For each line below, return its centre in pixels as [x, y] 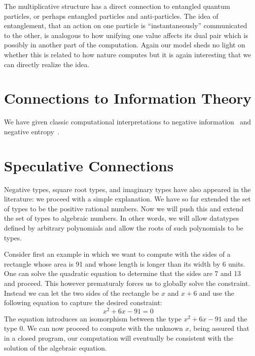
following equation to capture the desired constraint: [83, 302]
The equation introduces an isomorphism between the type [93, 318]
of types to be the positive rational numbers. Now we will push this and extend [124, 208]
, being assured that [219, 328]
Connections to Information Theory [128, 98]
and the [236, 318]
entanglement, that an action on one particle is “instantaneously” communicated [126, 25]
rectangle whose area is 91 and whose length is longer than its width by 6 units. [125, 263]
